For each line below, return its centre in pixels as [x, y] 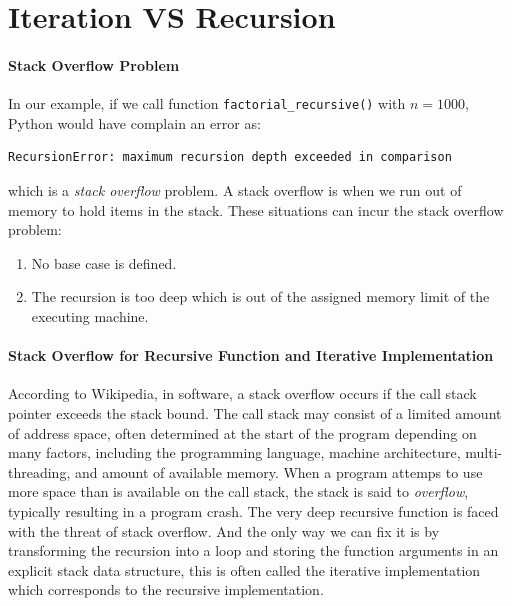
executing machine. [90, 315]
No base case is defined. [104, 262]
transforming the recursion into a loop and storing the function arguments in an [253, 550]
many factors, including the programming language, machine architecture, [234, 452]
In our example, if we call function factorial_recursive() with [207, 103]
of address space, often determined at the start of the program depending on [242, 432]
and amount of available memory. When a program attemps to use [278, 471]
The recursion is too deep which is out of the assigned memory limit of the [260, 296]
